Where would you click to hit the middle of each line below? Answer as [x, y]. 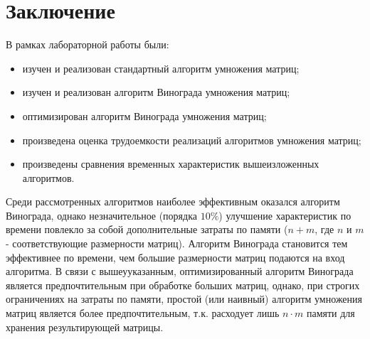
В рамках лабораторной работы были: [88, 44]
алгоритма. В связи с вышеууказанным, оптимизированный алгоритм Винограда [180, 271]
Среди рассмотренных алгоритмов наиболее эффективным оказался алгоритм [173, 201]
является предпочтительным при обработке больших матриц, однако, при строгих [183, 285]
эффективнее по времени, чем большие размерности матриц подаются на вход [175, 257]
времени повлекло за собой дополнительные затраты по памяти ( [147, 229]
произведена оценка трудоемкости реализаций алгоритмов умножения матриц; [192, 140]
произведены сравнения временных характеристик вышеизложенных [171, 164]
